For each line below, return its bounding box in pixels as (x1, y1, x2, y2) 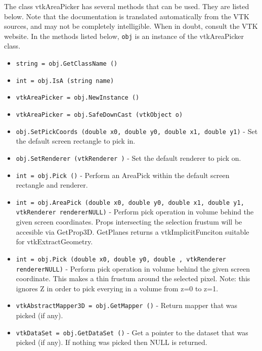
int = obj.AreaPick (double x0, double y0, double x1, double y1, (16, 199, 244, 206)
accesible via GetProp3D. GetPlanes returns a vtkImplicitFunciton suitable (16, 226, 249, 237)
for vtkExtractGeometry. (16, 236, 93, 247)
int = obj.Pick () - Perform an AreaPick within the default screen (16, 169, 230, 180)
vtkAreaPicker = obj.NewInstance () (16, 94, 140, 102)
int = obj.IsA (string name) (16, 77, 114, 84)
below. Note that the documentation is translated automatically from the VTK (4, 11, 249, 21)
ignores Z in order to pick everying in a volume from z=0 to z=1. (16, 283, 219, 293)
